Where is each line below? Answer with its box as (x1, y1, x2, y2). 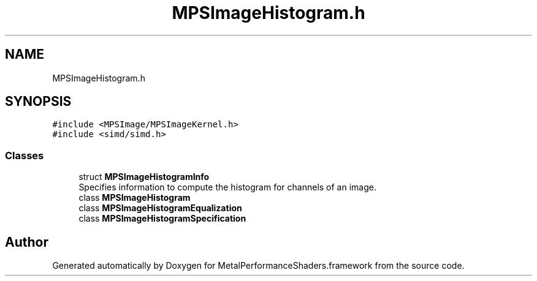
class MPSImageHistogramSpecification (78, 213, 246, 224)
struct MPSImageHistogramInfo (78, 171, 210, 182)
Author (5, 234, 48, 250)
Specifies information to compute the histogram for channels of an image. (78, 182, 376, 193)
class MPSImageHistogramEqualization (78, 203, 242, 214)
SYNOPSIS (5, 94, 72, 110)
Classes (5, 149, 44, 162)
